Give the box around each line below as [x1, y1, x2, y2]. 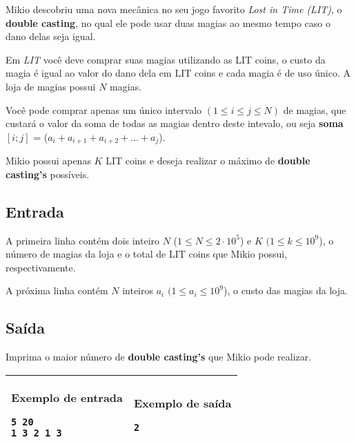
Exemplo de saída [134, 394, 232, 411]
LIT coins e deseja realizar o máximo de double [106, 153, 310, 168]
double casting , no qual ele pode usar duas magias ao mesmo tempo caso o [6, 15, 330, 30]
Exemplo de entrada [11, 389, 123, 405]
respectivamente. [6, 260, 76, 274]
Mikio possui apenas [6, 153, 91, 168]
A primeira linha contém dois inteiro [6, 233, 160, 247]
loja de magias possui [6, 79, 96, 93]
